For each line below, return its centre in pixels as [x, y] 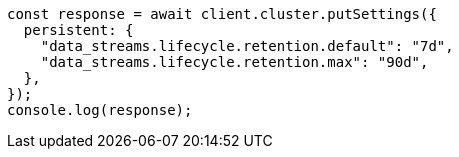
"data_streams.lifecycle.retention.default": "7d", [247, 46]
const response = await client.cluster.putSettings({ [222, 14]
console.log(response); [100, 110]
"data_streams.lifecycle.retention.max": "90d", [234, 62]
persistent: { [78, 30]
